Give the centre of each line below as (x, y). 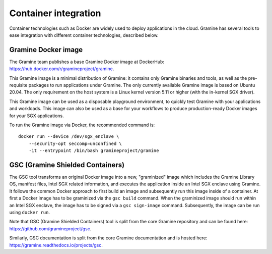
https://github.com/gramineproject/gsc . (50, 228)
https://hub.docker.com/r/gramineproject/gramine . (62, 69)
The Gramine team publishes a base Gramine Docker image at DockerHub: (87, 62)
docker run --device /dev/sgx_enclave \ (69, 137)
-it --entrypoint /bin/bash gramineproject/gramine (94, 151)
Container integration (55, 13)
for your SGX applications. (37, 116)
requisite (18, 85)
